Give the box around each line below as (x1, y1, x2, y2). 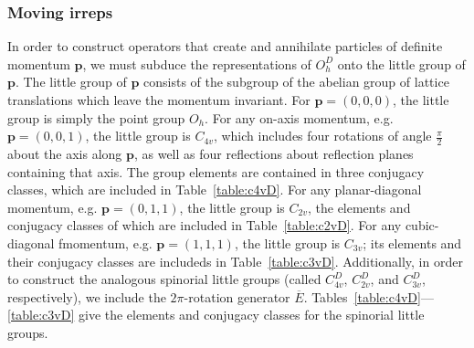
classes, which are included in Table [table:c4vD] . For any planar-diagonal (7, 180, 422, 199)
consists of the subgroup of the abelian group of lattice (143, 72, 449, 91)
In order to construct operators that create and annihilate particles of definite (7, 37, 443, 56)
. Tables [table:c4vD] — (303, 287, 434, 306)
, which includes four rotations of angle (213, 126, 432, 145)
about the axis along (7, 144, 122, 163)
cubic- (405, 216, 439, 235)
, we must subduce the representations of (82, 54, 311, 73)
